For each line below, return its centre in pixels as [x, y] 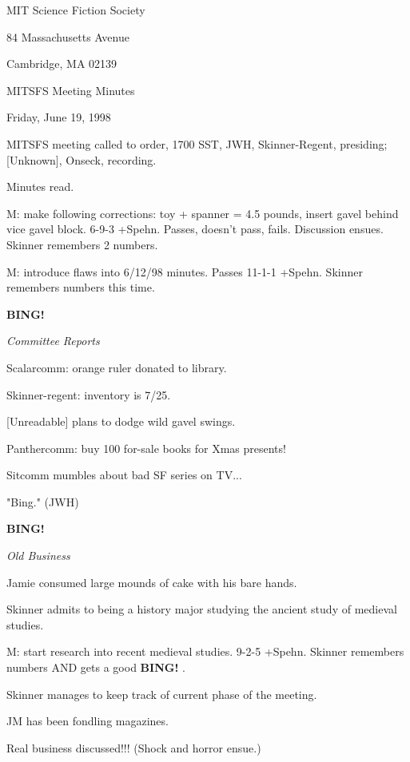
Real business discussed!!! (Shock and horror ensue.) [134, 747]
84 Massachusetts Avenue [68, 36]
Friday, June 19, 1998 [59, 117]
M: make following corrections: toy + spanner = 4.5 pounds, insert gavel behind [203, 213]
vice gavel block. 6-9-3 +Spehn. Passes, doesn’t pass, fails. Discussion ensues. [195, 229]
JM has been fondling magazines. [88, 721]
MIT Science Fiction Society [76, 10]
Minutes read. [40, 187]
